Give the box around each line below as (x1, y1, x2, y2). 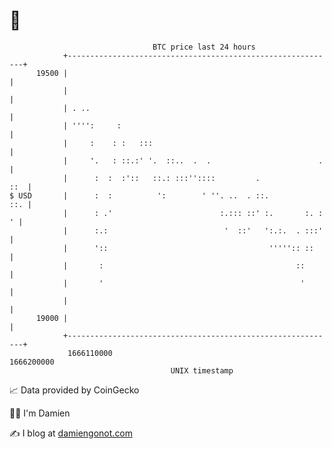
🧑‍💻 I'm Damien (9, 407, 71, 419)
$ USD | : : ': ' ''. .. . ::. (9, 190, 270, 201)
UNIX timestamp (170, 365, 234, 376)
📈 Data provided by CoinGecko (9, 384, 140, 396)
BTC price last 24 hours (152, 42, 256, 52)
